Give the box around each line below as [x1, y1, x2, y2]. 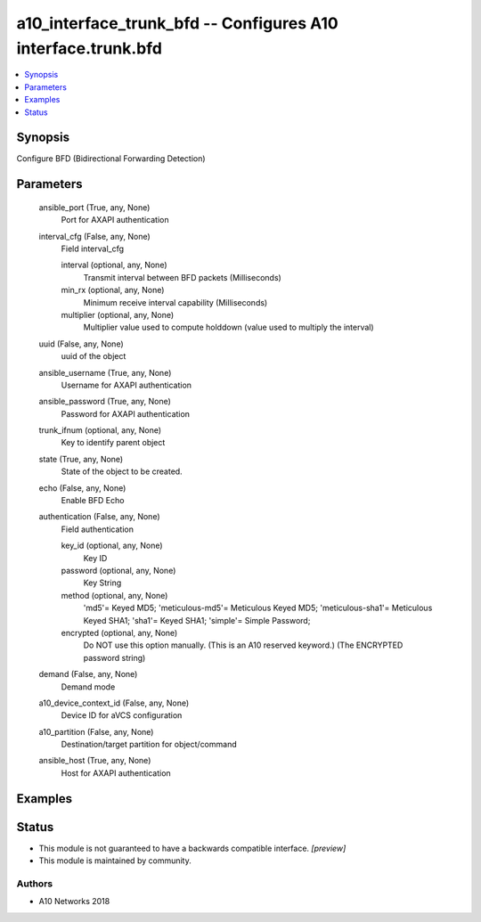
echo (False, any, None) [38, 482, 126, 494]
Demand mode [61, 681, 116, 692]
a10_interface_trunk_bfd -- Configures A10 [16, 13, 338, 33]
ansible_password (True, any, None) [38, 396, 171, 407]
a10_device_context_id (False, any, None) [38, 698, 190, 708]
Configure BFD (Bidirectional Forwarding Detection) [16, 153, 206, 164]
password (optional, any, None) [61, 565, 176, 575]
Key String [83, 577, 122, 588]
